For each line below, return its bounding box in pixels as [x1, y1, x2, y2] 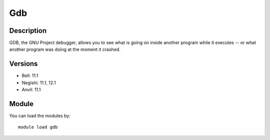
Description [9, 26, 47, 35]
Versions [9, 60, 38, 68]
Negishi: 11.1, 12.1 [21, 80, 56, 86]
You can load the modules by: [9, 113, 71, 119]
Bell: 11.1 [21, 73, 38, 79]
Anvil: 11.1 [21, 87, 41, 93]
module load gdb [18, 125, 58, 130]
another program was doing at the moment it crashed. [9, 46, 121, 52]
